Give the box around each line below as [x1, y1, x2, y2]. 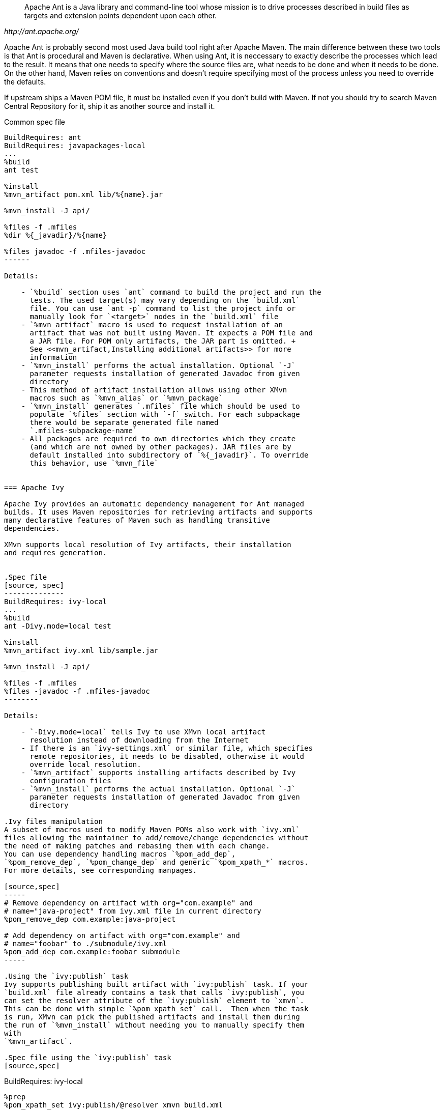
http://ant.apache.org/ [4, 27, 79, 36]
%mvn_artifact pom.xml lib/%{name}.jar [4, 190, 163, 198]
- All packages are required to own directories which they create [21, 435, 296, 443]
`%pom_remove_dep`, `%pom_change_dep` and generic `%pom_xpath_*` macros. [4, 858, 309, 866]
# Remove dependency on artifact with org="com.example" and [4, 899, 253, 907]
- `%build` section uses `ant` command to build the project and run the [21, 288, 321, 296]
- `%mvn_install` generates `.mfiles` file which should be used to [21, 402, 300, 410]
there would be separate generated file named [29, 418, 219, 426]
